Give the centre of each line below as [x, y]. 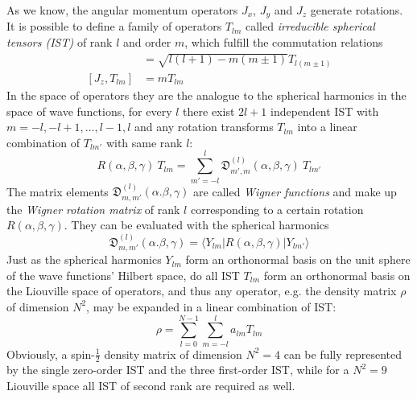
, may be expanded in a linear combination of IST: [211, 306]
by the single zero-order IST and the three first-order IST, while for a [178, 370]
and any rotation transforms [204, 127]
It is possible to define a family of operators [114, 26]
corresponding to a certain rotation [277, 209]
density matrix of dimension [173, 354]
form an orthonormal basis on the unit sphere [298, 259]
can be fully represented [343, 354]
